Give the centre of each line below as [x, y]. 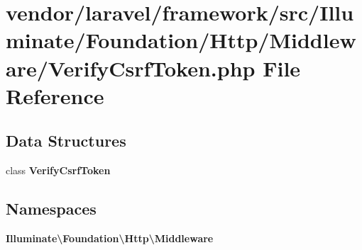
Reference [55, 95]
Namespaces [51, 209]
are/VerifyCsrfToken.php [131, 68]
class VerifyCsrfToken [58, 170]
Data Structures [66, 141]
